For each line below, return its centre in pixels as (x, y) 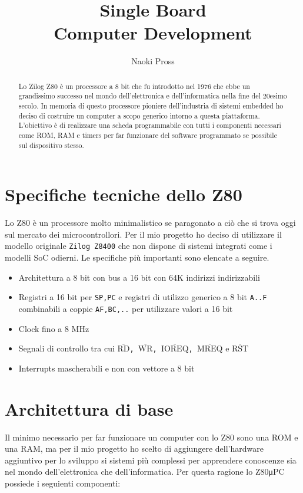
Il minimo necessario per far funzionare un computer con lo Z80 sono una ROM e (151, 437)
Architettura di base (89, 408)
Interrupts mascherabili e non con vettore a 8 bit (106, 368)
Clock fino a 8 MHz (54, 328)
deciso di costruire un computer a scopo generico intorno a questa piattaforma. (139, 115)
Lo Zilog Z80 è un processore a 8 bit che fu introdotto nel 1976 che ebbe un (134, 86)
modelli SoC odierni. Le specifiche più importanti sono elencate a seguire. (137, 257)
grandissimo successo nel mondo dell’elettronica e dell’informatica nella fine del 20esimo (153, 96)
